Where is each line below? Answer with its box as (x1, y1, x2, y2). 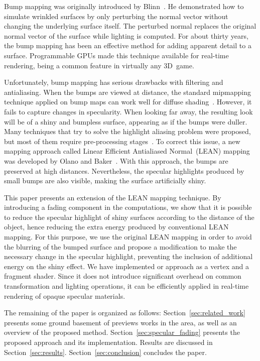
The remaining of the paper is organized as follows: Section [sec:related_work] (4, 307, 245, 318)
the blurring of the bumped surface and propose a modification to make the (4, 241, 237, 252)
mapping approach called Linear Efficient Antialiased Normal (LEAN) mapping (4, 146, 250, 156)
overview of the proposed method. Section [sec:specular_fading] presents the (4, 327, 240, 337)
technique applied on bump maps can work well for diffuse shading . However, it (4, 96, 252, 107)
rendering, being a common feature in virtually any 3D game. (4, 60, 194, 70)
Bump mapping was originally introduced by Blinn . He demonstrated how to (4, 1, 244, 11)
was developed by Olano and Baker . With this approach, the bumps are (4, 155, 228, 166)
